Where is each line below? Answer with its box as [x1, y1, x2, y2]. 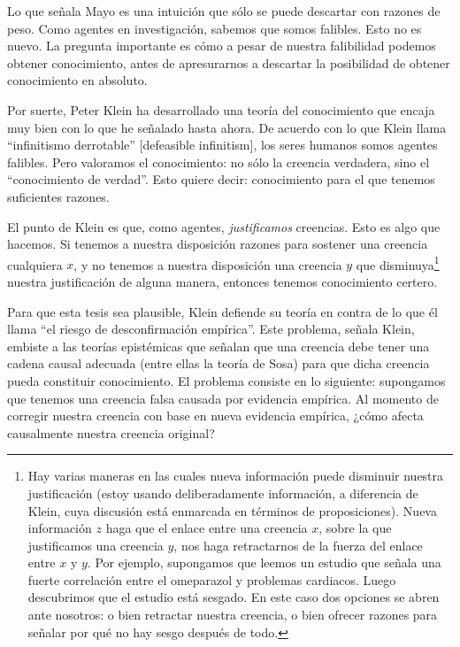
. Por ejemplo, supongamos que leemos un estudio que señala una [87, 553, 441, 572]
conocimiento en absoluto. [7, 71, 148, 89]
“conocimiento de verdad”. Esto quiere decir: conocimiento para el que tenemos [7, 170, 435, 189]
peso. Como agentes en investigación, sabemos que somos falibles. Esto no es [7, 19, 422, 37]
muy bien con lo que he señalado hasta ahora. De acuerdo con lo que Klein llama [7, 118, 447, 136]
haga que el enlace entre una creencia [105, 519, 308, 537]
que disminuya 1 [356, 252, 440, 273]
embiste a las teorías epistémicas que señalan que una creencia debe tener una [7, 336, 430, 355]
